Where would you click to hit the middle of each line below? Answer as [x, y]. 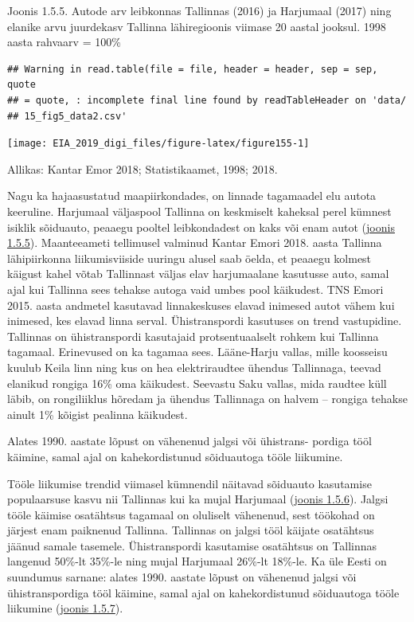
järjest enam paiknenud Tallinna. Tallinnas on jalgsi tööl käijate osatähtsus [191, 530]
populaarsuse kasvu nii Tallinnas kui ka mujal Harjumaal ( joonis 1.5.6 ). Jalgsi [198, 499]
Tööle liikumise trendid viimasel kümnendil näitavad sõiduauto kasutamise [189, 483]
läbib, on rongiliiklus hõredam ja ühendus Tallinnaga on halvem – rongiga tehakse [207, 399]
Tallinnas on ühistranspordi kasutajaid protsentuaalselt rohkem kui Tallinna [193, 336]
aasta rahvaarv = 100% [64, 42]
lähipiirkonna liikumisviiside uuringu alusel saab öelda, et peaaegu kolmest [189, 258]
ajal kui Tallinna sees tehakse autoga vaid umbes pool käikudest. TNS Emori [195, 289]
